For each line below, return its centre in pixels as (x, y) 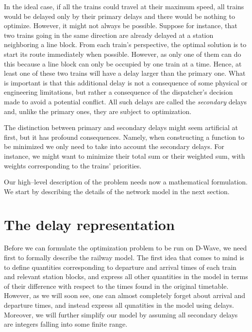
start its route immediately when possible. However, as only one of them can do (123, 54)
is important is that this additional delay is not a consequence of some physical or (126, 82)
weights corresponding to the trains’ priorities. (73, 165)
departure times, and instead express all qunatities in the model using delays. (119, 305)
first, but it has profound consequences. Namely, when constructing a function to (124, 137)
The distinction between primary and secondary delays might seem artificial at (121, 127)
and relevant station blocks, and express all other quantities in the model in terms (126, 276)
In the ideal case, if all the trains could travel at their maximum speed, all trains (124, 6)
